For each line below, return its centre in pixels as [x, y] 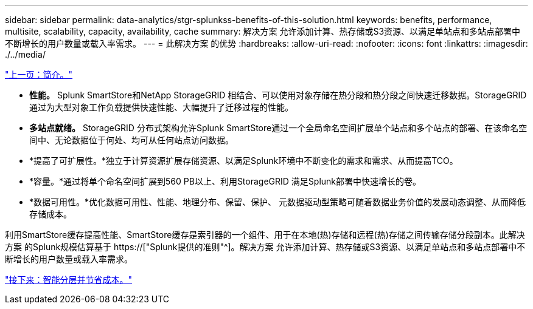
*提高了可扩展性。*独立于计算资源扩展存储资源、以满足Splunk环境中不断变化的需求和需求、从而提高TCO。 [244, 161]
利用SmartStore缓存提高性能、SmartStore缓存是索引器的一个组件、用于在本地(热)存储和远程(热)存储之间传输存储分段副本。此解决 [265, 235]
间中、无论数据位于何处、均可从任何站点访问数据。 [131, 140]
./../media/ [25, 54]
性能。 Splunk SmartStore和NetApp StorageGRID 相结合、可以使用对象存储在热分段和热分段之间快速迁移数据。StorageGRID [278, 95]
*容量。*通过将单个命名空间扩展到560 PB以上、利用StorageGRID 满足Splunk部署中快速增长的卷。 [225, 181]
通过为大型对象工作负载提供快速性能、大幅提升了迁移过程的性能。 [161, 107]
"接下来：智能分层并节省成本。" [69, 280]
